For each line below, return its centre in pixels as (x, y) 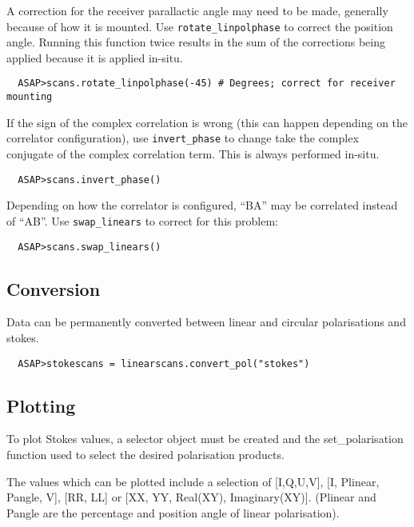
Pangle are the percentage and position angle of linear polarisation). (173, 512)
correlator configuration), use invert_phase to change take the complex (183, 138)
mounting (30, 97)
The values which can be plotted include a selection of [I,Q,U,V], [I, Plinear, (193, 481)
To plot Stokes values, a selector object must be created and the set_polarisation (205, 439)
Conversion (54, 288)
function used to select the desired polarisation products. (145, 454)
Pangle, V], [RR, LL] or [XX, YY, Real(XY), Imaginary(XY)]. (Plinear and (191, 497)
